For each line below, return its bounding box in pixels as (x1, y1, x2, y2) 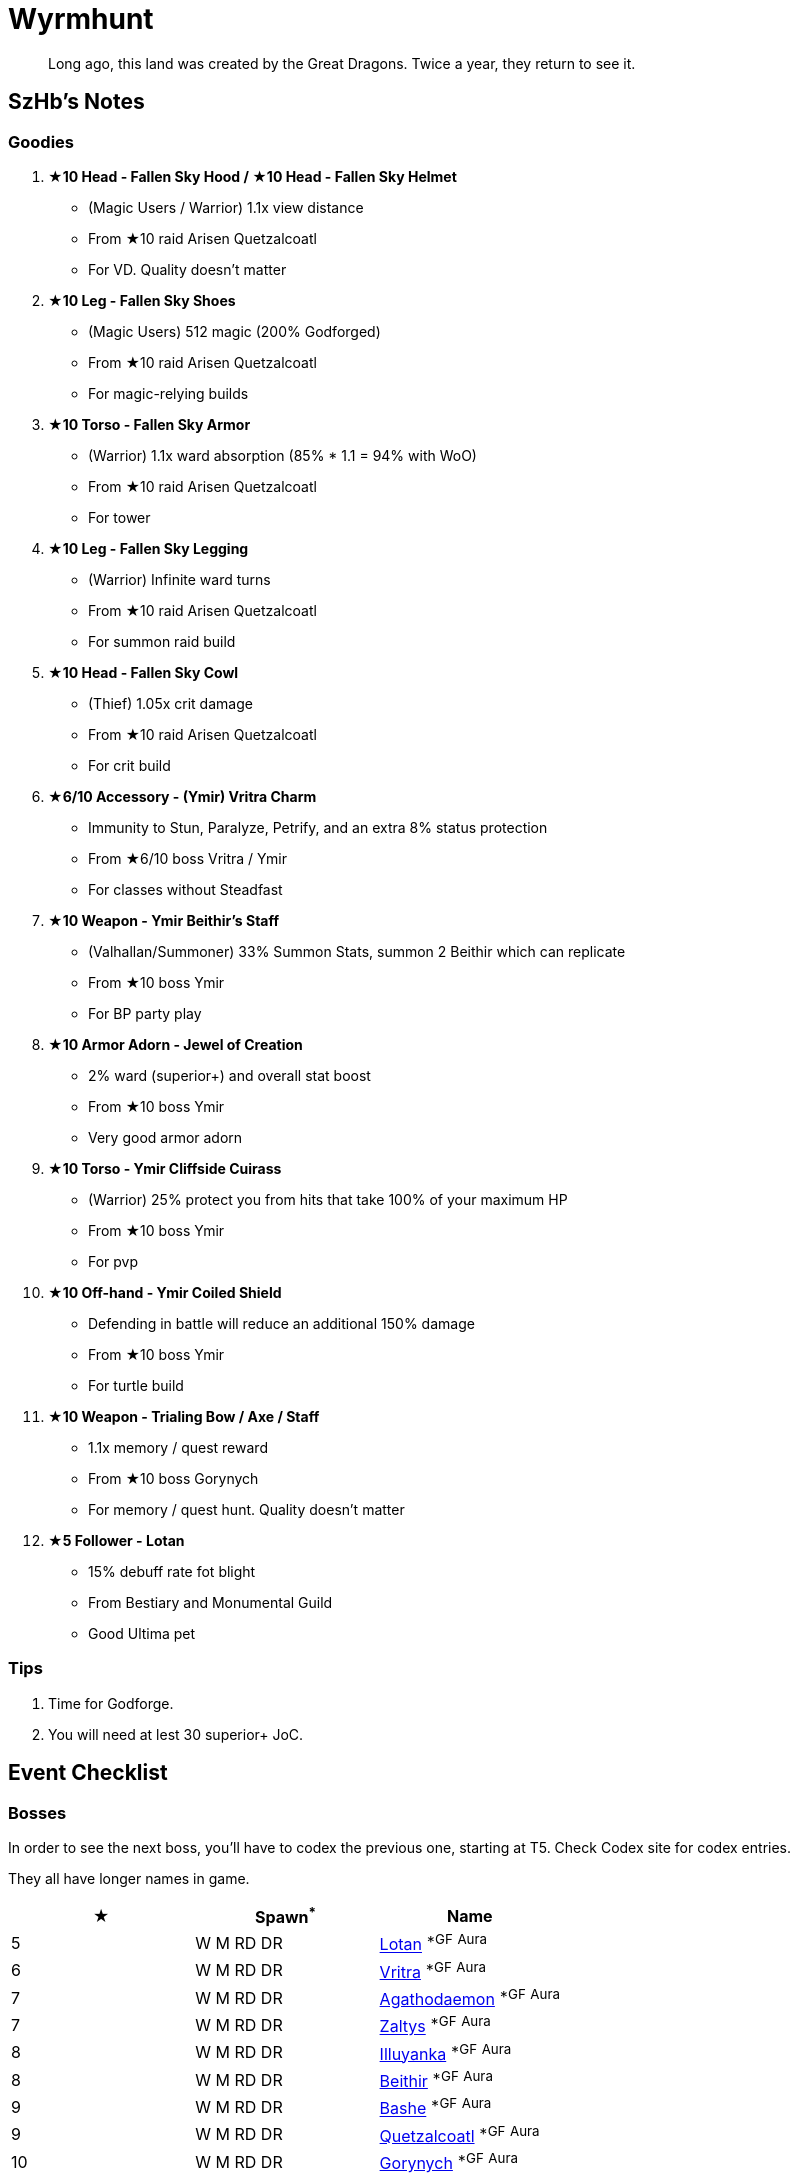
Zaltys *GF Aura (379, 2013, 491, 2037)
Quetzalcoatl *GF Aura (379, 2122, 540, 2146)
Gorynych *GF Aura (379, 2149, 518, 2174)
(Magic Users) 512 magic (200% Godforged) (88, 322, 381, 340)
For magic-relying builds (88, 384, 249, 402)
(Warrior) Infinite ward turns (88, 570, 271, 588)
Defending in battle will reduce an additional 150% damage (88, 1314, 475, 1332)
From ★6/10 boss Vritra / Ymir (88, 849, 287, 867)
